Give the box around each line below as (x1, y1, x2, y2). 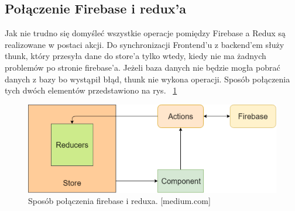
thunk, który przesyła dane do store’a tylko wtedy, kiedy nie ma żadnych (5, 50, 266, 62)
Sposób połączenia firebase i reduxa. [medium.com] (28, 195, 211, 207)
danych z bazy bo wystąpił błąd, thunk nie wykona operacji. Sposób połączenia (5, 72, 290, 85)
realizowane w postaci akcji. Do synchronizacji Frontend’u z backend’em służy (5, 38, 284, 50)
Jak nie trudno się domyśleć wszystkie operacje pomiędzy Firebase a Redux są (5, 27, 286, 39)
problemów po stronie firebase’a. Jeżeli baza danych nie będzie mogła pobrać (5, 61, 280, 73)
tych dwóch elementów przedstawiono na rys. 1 (5, 84, 177, 96)
